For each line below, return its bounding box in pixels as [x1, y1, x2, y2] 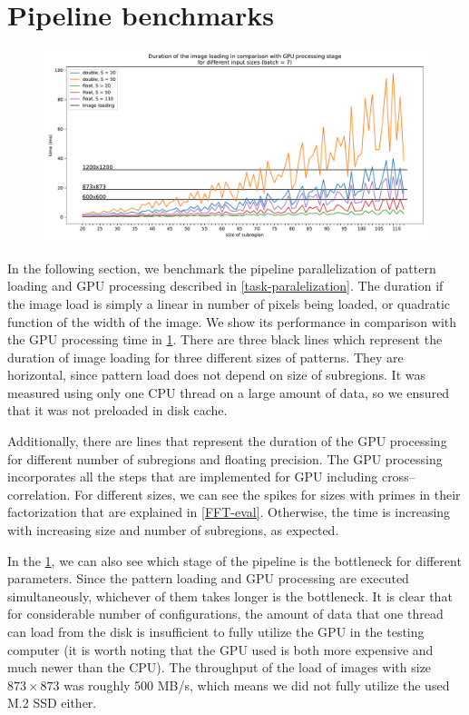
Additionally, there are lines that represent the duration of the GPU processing [7, 432, 447, 451]
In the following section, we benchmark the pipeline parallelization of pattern [7, 258, 436, 277]
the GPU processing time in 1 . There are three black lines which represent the [7, 330, 443, 349]
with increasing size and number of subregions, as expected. [7, 521, 339, 540]
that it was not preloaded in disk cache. [7, 401, 228, 420]
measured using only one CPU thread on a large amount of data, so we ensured [7, 382, 450, 402]
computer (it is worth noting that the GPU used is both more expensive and [7, 640, 434, 659]
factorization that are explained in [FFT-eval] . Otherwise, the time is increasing [7, 502, 451, 521]
